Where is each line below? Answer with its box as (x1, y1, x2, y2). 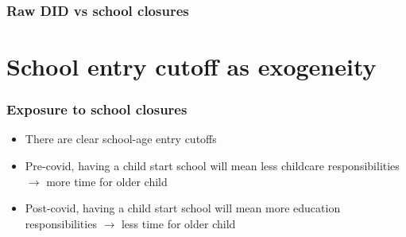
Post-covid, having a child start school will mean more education (25, 200, 341, 216)
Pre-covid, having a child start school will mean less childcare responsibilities (25, 157, 400, 174)
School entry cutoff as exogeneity (6, 50, 377, 83)
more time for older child (46, 173, 168, 189)
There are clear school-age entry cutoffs (25, 130, 217, 147)
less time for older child (121, 215, 236, 231)
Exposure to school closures (6, 99, 188, 119)
